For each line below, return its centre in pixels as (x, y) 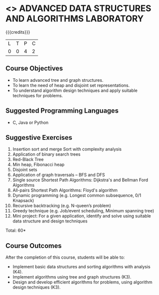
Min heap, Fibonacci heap (39, 164)
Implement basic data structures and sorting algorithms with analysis (81, 267)
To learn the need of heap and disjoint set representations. (71, 85)
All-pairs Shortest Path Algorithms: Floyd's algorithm (65, 190)
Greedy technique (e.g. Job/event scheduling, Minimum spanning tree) (83, 211)
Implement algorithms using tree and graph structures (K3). (72, 277)
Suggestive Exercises (39, 138)
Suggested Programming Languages (62, 111)
